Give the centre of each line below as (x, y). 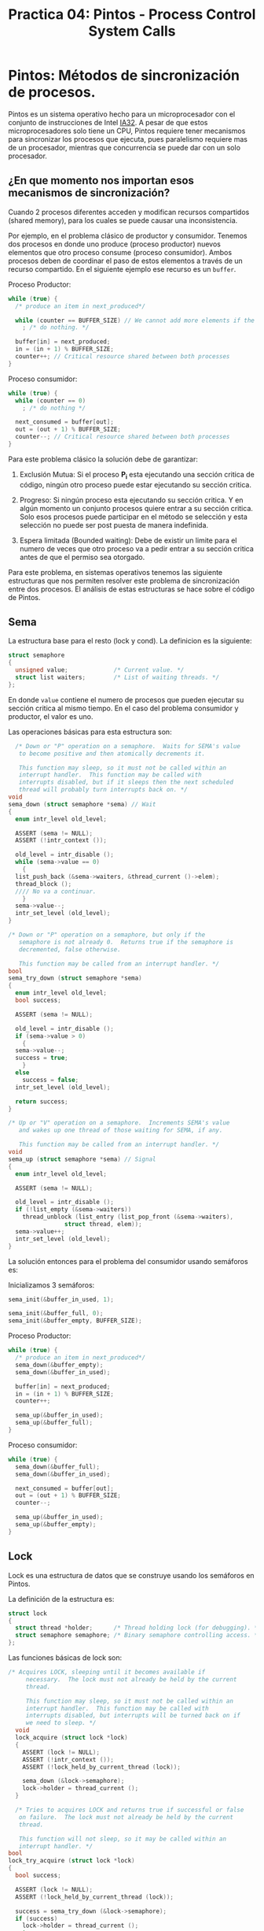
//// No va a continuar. (56, 891)
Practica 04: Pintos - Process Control (132, 15)
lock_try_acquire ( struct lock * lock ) (71, 1861)
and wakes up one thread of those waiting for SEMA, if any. (121, 1130)
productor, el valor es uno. (51, 716)
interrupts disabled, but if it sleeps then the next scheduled (126, 782)
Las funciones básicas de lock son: (65, 1658)
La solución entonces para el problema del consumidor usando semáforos (128, 1261)
